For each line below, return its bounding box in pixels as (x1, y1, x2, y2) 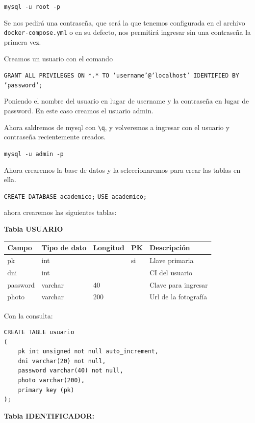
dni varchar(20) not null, (18, 357, 106, 365)
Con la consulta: (4, 310, 53, 320)
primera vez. (4, 36, 41, 47)
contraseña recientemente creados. (4, 132, 106, 142)
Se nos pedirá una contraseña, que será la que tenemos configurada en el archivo (4, 17, 245, 27)
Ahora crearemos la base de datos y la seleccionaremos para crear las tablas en (4, 164, 241, 175)
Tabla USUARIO (4, 223, 63, 234)
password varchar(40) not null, (18, 367, 124, 374)
